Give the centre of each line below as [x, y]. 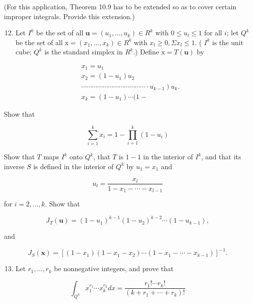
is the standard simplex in [84, 52]
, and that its [221, 157]
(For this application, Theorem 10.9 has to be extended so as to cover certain [120, 6]
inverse [14, 166]
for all [213, 33]
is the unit [228, 42]
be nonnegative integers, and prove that [114, 268]
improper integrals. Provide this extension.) [70, 16]
